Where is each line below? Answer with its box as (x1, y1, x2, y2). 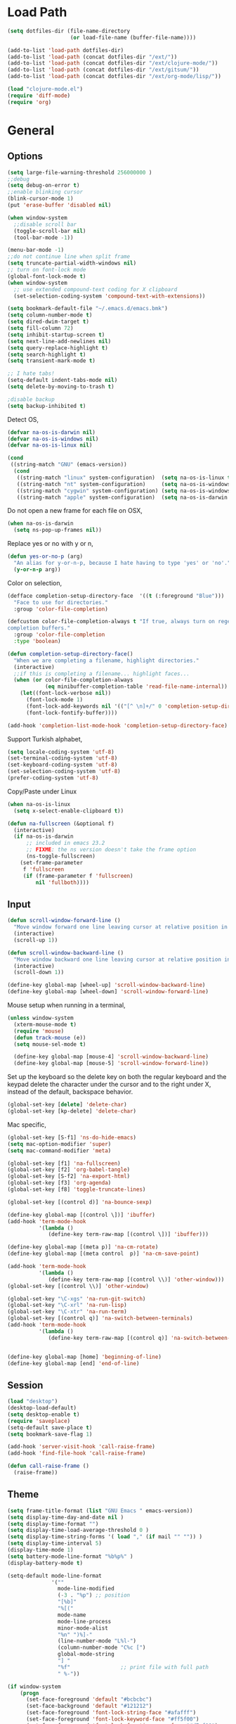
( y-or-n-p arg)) (13, 566, 61, 573)
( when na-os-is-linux (7, 800, 71, 807)
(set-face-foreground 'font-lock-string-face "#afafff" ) (25, 1709, 197, 1716)
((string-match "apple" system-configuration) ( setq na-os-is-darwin (16, 494, 228, 501)
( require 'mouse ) (13, 1028, 65, 1035)
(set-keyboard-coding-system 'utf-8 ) (7, 761, 118, 769)
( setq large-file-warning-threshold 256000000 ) (7, 169, 152, 176)
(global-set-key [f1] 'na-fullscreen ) (7, 1160, 121, 1167)
